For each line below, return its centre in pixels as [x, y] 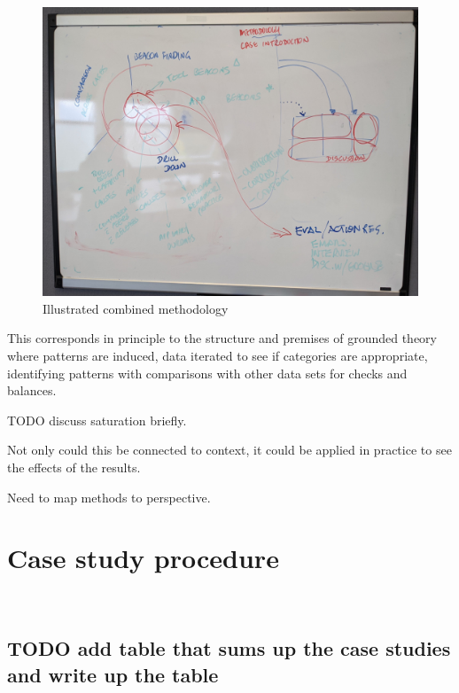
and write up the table [113, 674]
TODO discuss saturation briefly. [97, 420]
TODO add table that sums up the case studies [229, 648]
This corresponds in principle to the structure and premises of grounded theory [222, 338]
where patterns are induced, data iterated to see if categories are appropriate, [218, 356]
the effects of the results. [74, 467]
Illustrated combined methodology [136, 308]
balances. [32, 390]
